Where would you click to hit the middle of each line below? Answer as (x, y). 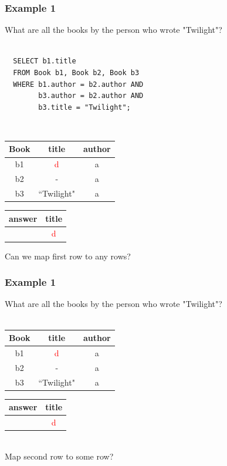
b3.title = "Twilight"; (84, 107)
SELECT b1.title (45, 61)
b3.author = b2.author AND (91, 96)
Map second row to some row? (59, 456)
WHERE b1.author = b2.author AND (78, 84)
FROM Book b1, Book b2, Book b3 (76, 73)
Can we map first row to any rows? (68, 256)
